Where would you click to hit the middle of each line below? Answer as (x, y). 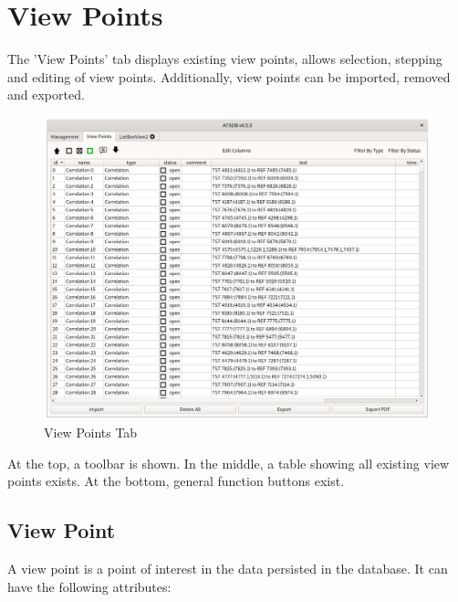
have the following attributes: (89, 586)
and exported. (46, 95)
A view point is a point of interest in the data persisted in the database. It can (228, 569)
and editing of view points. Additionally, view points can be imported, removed (229, 76)
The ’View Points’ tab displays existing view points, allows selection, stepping (225, 59)
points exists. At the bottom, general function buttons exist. (176, 481)
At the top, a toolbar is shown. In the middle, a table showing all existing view (229, 463)
